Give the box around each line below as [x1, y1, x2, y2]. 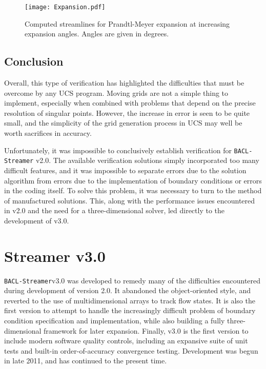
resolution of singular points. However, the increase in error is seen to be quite [4, 107, 250, 118]
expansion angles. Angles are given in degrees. [25, 28, 169, 39]
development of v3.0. [4, 215, 69, 225]
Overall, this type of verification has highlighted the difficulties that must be [4, 77, 244, 88]
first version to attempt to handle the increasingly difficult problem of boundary [4, 305, 256, 316]
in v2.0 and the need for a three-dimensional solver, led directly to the [4, 205, 225, 216]
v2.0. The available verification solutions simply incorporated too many [35, 155, 259, 166]
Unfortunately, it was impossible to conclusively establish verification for [4, 145, 232, 155]
